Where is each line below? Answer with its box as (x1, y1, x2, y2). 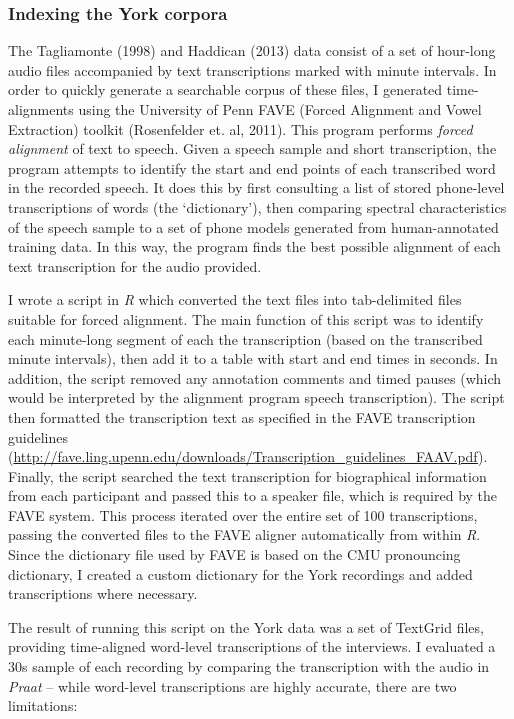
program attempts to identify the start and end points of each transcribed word (8, 157, 496, 178)
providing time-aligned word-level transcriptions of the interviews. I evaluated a (8, 636, 496, 657)
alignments (8, 99, 74, 119)
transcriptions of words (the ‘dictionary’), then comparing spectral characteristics (8, 196, 507, 217)
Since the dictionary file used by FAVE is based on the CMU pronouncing (8, 544, 461, 565)
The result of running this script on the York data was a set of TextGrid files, (8, 616, 484, 637)
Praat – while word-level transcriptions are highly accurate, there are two (8, 675, 457, 696)
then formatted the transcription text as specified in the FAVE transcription (8, 406, 476, 427)
